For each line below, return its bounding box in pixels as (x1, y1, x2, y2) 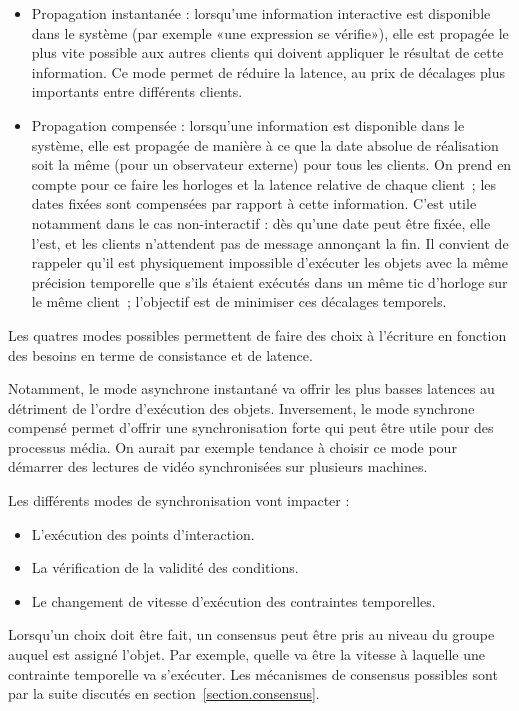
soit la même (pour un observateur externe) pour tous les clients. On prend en (31, 154, 512, 175)
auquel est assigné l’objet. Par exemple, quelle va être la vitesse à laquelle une (8, 644, 485, 665)
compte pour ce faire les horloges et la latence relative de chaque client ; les (31, 173, 497, 194)
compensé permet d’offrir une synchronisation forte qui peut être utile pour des (8, 417, 494, 438)
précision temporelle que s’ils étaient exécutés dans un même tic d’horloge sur (31, 271, 508, 292)
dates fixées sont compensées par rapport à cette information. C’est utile (31, 193, 477, 214)
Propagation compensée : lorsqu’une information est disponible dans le (31, 114, 465, 135)
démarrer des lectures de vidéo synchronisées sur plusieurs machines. (8, 456, 428, 477)
